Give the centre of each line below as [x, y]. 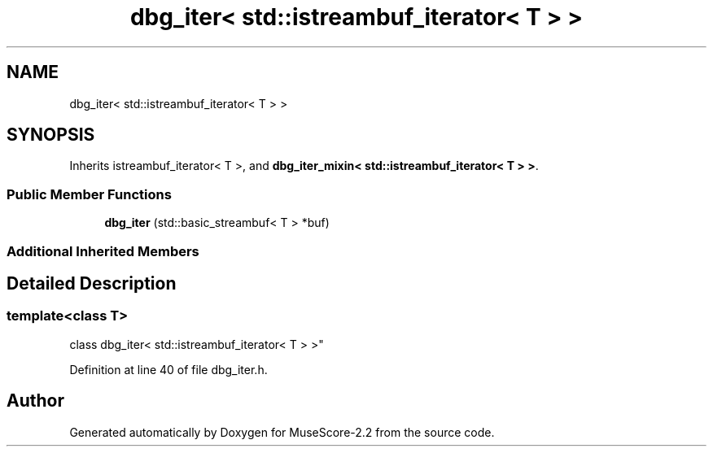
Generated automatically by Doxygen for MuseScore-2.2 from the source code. [282, 432]
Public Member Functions [89, 194]
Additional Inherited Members [103, 251]
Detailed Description [92, 283]
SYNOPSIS [51, 135]
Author [35, 401]
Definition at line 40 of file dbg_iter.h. [168, 369]
